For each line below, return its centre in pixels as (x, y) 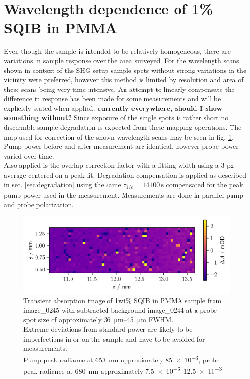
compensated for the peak (205, 184)
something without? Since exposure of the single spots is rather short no (116, 117)
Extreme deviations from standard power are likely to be (108, 329)
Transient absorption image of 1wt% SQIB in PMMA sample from (123, 300)
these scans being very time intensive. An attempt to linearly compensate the (119, 89)
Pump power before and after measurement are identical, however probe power (121, 146)
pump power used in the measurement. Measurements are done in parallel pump (124, 195)
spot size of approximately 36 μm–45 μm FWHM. (98, 319)
